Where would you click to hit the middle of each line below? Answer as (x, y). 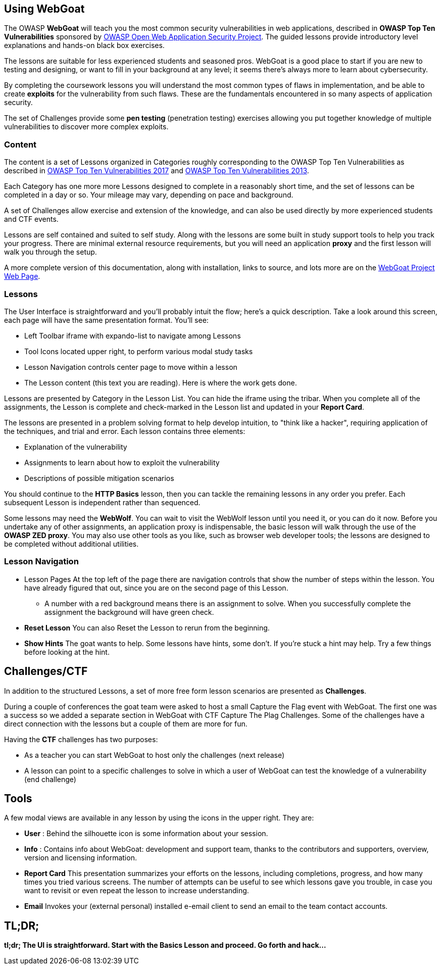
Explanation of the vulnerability (76, 447)
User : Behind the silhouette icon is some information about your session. (146, 834)
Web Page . (22, 276)
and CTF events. (31, 219)
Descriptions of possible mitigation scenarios (99, 478)
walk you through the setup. (51, 252)
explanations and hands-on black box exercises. (84, 45)
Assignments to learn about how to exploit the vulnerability (122, 462)
